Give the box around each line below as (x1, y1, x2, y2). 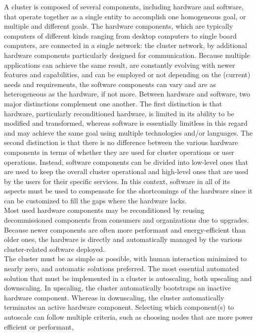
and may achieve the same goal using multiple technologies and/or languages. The (4, 127, 253, 138)
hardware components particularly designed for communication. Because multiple (4, 49, 250, 60)
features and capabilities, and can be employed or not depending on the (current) (4, 69, 251, 80)
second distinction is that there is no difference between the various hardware (4, 137, 238, 147)
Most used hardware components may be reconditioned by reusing (4, 205, 205, 215)
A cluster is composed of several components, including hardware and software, (4, 1, 244, 11)
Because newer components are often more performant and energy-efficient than (4, 224, 246, 235)
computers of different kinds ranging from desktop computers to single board (4, 30, 237, 41)
